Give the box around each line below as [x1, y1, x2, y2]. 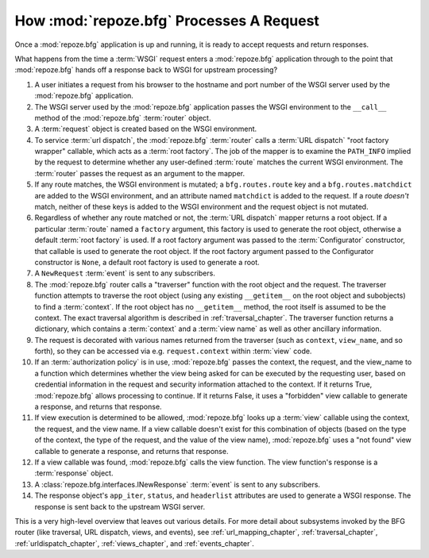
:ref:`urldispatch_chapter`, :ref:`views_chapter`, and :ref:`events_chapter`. [14, 538, 254, 548]
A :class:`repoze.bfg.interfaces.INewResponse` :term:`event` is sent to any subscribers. [34, 479, 321, 489]
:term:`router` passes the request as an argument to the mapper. [34, 168, 245, 178]
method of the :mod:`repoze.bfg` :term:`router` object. [34, 113, 211, 122]
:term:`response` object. [34, 468, 114, 478]
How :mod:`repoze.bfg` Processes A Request [14, 12, 319, 29]
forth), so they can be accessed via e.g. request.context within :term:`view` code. [34, 346, 312, 356]
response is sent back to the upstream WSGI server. [34, 502, 206, 511]
